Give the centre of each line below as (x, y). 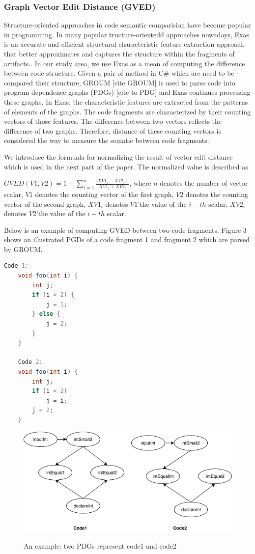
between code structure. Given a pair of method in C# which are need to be (119, 73)
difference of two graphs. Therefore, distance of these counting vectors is (113, 130)
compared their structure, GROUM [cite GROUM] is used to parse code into (120, 82)
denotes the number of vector (204, 183)
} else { (46, 314)
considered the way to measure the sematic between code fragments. (107, 140)
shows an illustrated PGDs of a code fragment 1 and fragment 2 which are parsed (127, 239)
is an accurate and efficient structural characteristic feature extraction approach (124, 44)
